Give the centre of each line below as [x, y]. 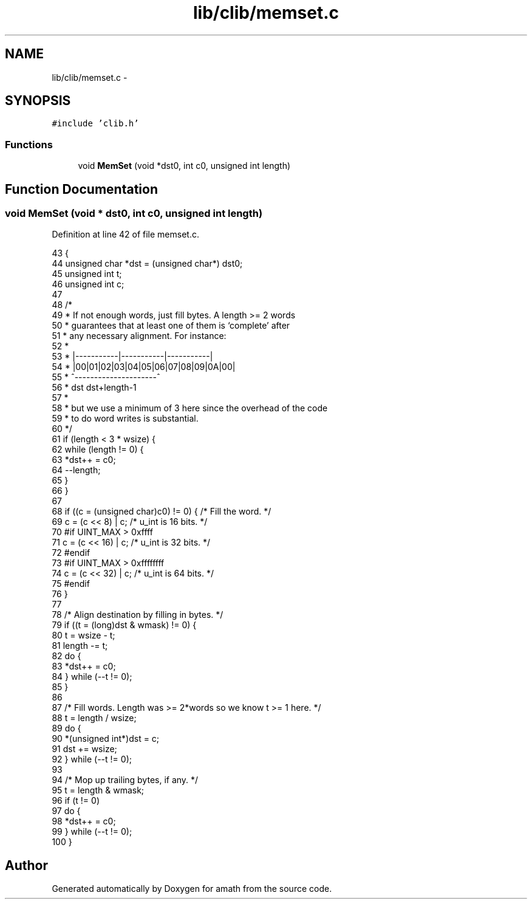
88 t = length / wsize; [94, 718]
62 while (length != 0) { [98, 450]
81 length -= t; [80, 646]
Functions [29, 144]
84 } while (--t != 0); [92, 677]
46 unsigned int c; [88, 284]
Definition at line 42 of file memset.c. [125, 235]
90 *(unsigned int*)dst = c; [106, 739]
